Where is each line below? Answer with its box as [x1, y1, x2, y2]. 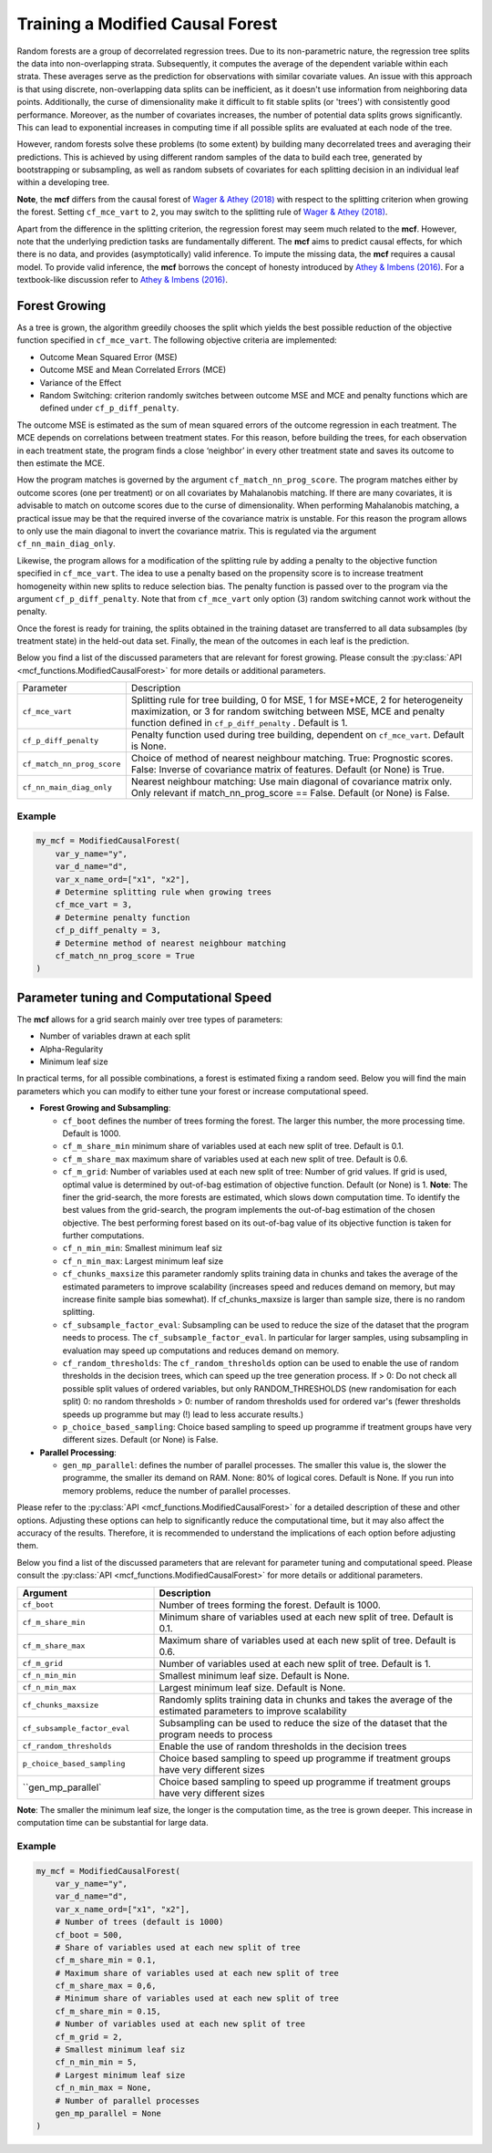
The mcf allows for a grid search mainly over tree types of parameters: [16, 1013, 283, 1025]
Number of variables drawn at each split [39, 1030, 190, 1041]
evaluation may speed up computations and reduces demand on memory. [62, 1345, 340, 1356]
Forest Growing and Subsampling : [39, 1102, 171, 1113]
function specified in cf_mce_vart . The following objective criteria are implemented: [16, 335, 337, 346]
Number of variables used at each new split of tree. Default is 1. [159, 1657, 432, 1670]
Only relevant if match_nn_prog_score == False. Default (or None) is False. [130, 787, 450, 800]
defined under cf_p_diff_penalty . [39, 402, 179, 414]
